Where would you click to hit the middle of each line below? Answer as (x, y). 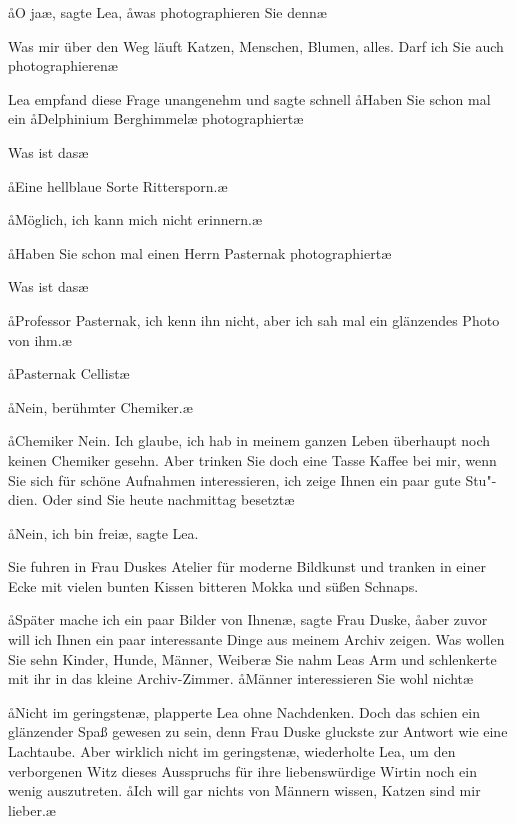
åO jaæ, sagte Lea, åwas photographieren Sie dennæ (167, 12)
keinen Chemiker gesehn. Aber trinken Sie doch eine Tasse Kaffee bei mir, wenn (252, 459)
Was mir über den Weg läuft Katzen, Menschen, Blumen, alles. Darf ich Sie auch (256, 45)
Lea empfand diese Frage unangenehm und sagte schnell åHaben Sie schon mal (249, 98)
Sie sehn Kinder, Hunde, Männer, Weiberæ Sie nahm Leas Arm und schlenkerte (252, 658)
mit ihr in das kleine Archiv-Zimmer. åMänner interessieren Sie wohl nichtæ (241, 678)
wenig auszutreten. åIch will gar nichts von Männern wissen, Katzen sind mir (244, 790)
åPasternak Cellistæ (69, 373)
